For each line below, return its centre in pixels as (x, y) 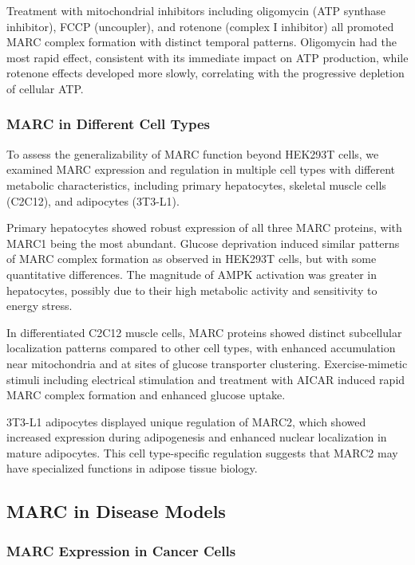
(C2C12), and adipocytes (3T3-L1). (93, 200)
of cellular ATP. (45, 88)
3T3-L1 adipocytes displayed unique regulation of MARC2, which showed (186, 421)
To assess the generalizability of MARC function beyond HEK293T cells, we (193, 153)
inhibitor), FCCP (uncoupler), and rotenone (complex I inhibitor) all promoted (200, 26)
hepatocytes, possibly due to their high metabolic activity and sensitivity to (192, 290)
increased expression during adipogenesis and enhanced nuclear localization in (197, 437)
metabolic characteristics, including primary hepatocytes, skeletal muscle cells (196, 184)
